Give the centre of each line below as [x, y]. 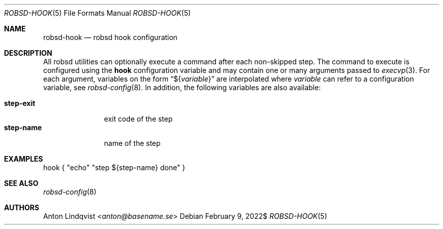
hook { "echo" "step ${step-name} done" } [114, 167]
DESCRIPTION [28, 53]
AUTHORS [22, 207]
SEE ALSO [21, 183]
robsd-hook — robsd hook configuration [110, 37]
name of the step [132, 143]
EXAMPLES [24, 159]
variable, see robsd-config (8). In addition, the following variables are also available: [182, 87]
